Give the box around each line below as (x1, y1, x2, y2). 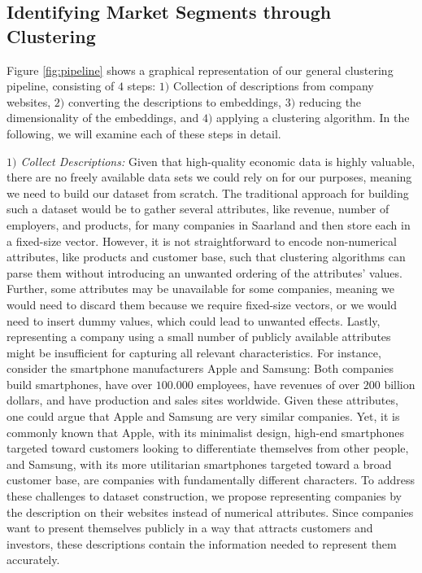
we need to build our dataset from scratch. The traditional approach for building (7, 184, 409, 201)
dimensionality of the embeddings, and (7, 109, 199, 126)
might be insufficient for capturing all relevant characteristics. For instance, (7, 343, 381, 361)
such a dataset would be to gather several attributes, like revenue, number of (7, 200, 389, 217)
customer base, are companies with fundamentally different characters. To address (7, 471, 415, 488)
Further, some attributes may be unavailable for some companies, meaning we (7, 280, 395, 297)
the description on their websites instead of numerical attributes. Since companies (7, 503, 414, 520)
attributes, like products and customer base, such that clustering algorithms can (7, 248, 406, 265)
